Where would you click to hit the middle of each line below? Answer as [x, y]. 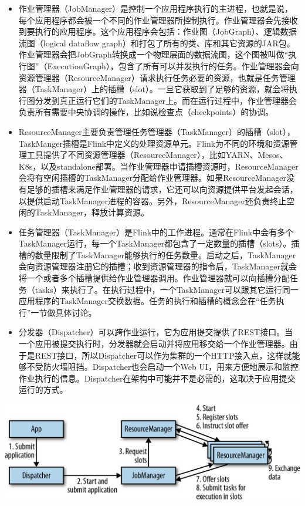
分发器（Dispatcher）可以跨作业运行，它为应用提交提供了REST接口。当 [156, 332]
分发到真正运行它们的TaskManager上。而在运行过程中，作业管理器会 [166, 100]
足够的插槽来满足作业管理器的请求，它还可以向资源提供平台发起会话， [162, 189]
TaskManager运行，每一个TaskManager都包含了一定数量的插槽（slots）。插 [159, 243]
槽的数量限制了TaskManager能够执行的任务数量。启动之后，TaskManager [157, 254]
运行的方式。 [43, 389]
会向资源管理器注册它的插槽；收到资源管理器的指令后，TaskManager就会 [157, 266]
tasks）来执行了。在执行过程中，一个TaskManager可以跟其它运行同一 [167, 289]
